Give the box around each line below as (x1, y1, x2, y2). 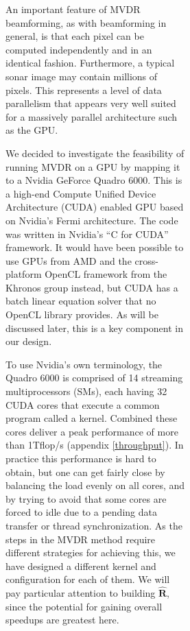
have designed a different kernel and (5, 558, 156, 573)
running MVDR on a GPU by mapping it (5, 159, 180, 174)
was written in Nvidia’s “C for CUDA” (5, 226, 169, 241)
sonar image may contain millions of (5, 69, 158, 83)
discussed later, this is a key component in (5, 320, 184, 335)
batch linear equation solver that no (5, 294, 156, 308)
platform (5, 267, 42, 281)
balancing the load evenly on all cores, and (5, 478, 185, 492)
